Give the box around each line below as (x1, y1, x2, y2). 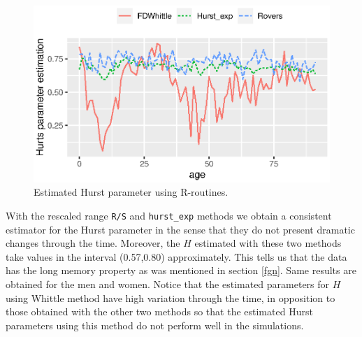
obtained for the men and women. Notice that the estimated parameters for (6, 276, 330, 291)
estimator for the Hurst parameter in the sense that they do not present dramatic (6, 222, 355, 236)
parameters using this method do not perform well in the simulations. (6, 317, 304, 332)
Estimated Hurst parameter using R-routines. (34, 185, 229, 199)
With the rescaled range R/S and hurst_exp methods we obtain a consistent (6, 208, 332, 222)
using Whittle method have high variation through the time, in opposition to (6, 290, 335, 305)
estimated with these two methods (194, 236, 342, 250)
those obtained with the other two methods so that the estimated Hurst (6, 304, 313, 319)
